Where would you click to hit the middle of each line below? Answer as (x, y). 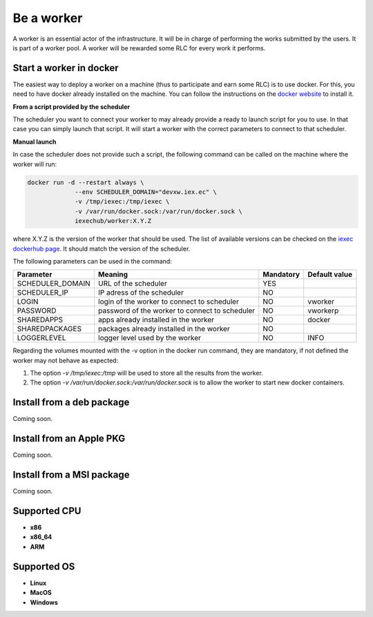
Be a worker (48, 18)
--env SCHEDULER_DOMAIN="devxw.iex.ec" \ (146, 192)
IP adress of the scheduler (141, 293)
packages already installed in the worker (164, 329)
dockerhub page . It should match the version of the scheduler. (102, 248)
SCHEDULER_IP (42, 293)
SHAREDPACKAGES (49, 329)
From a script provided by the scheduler (71, 106)
